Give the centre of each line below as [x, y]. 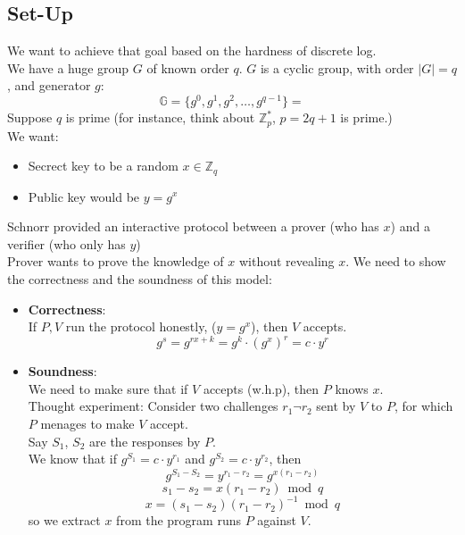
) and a [410, 226]
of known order [188, 67]
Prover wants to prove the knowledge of [116, 261]
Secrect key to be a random [103, 166]
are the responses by [145, 441]
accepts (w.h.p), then [261, 388]
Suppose [30, 117]
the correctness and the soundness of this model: [140, 278]
